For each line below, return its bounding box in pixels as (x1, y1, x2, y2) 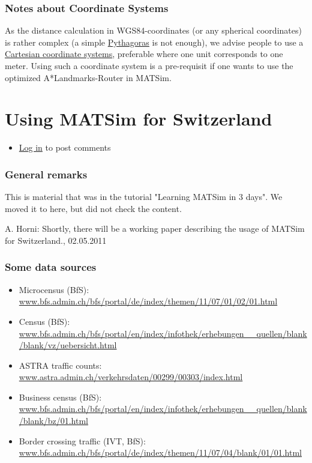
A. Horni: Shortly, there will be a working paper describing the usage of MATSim (5, 222, 305, 235)
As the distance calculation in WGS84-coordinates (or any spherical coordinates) (5, 24, 302, 37)
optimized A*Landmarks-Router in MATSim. (5, 71, 172, 83)
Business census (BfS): (19, 390, 102, 403)
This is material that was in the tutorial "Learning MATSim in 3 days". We (5, 190, 283, 203)
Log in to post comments (19, 141, 111, 154)
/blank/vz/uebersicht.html (19, 339, 117, 351)
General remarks (5, 166, 88, 181)
